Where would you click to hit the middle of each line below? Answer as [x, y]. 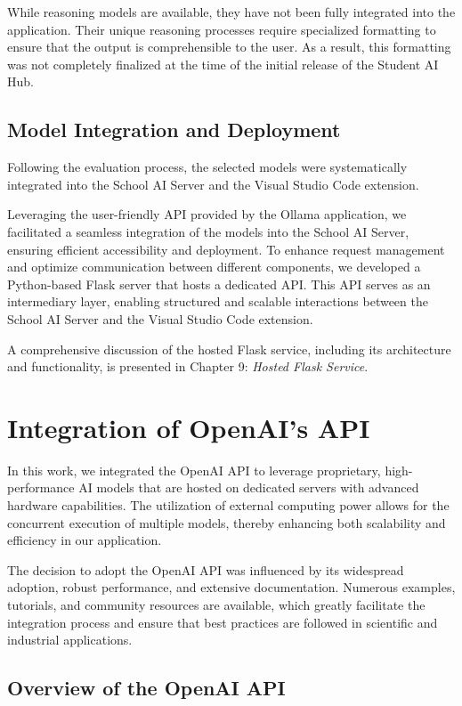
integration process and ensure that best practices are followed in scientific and [223, 622]
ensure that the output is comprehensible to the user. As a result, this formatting [229, 47]
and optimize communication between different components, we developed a [214, 267]
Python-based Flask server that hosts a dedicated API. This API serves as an [219, 284]
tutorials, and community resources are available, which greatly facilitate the [216, 604]
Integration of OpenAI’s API [189, 427]
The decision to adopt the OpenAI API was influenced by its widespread [206, 569]
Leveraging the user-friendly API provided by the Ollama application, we [207, 214]
